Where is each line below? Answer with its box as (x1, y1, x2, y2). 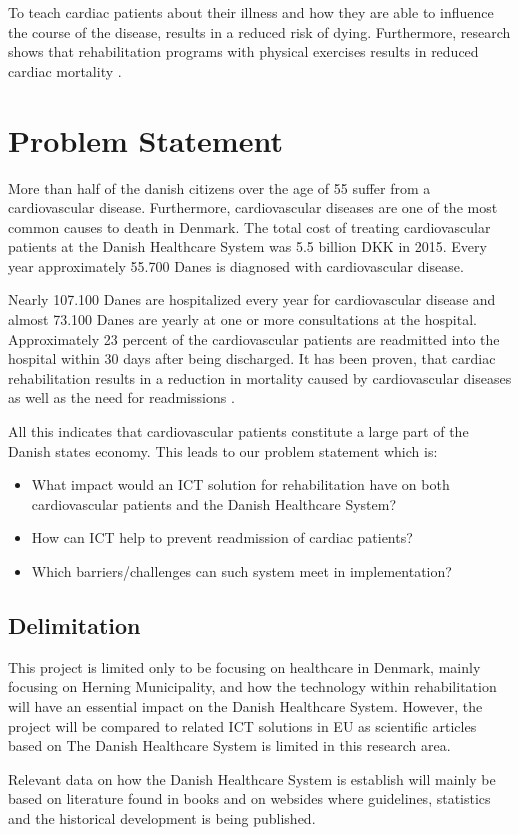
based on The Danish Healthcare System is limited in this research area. (8, 735, 451, 756)
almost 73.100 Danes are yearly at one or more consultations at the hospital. (8, 309, 477, 330)
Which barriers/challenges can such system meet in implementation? (31, 561, 452, 581)
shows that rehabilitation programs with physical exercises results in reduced (8, 41, 479, 62)
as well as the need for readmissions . (8, 387, 235, 408)
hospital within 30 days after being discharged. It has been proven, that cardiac (8, 348, 496, 369)
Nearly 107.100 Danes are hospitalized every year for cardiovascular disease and (8, 289, 496, 310)
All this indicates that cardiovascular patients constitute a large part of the (8, 421, 469, 442)
